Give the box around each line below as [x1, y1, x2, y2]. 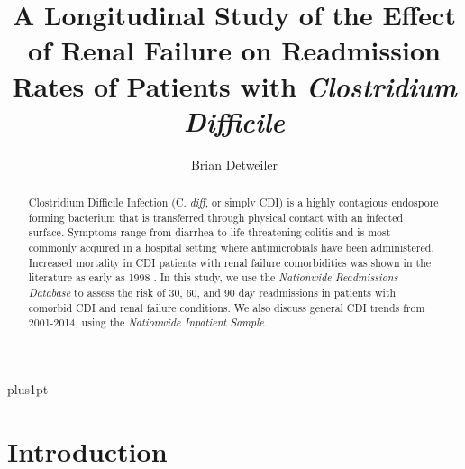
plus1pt [7, 379, 49, 398]
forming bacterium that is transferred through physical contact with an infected [28, 209, 404, 225]
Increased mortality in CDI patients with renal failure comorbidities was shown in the [28, 254, 432, 270]
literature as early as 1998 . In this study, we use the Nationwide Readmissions [28, 270, 398, 285]
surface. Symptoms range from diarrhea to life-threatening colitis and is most [28, 225, 391, 240]
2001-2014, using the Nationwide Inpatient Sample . [28, 315, 267, 330]
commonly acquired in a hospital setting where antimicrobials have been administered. [28, 240, 434, 255]
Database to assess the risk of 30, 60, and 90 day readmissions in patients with [28, 285, 397, 300]
